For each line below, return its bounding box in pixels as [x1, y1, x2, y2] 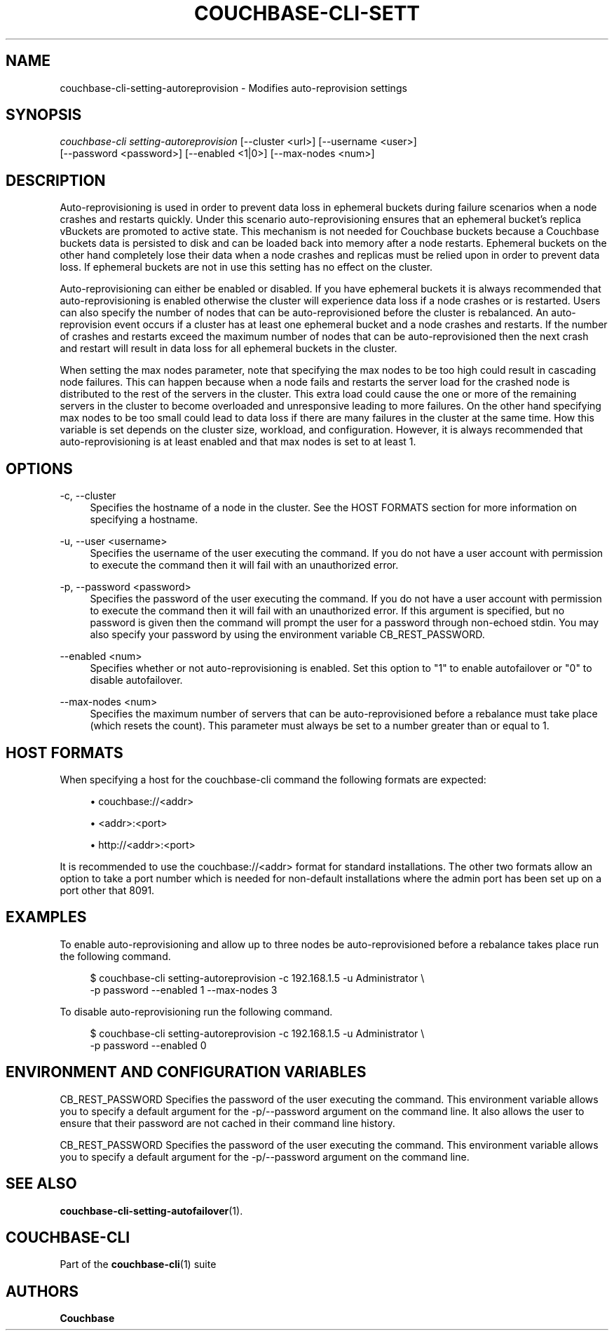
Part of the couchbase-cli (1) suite [60, 1258, 217, 1271]
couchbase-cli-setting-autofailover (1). [60, 1204, 243, 1217]
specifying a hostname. [90, 513, 198, 526]
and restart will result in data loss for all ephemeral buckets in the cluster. [60, 342, 397, 355]
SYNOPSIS [6, 106, 82, 124]
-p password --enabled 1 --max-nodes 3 [90, 983, 278, 996]
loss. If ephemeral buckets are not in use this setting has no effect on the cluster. [60, 261, 433, 274]
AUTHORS [6, 1282, 79, 1300]
